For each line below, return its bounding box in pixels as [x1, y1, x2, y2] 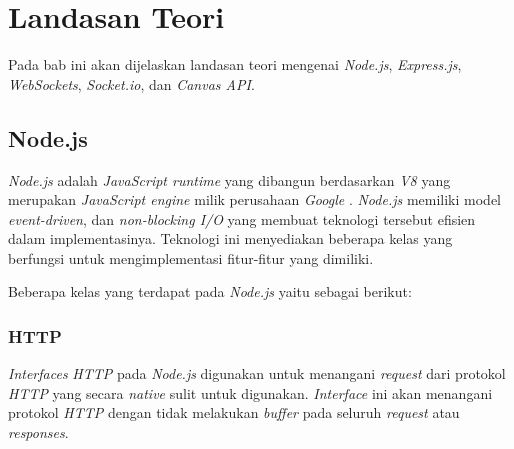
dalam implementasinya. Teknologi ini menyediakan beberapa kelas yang [8, 228, 453, 249]
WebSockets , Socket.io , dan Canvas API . [8, 73, 255, 94]
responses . [8, 422, 69, 443]
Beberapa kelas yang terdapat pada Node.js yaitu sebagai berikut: [8, 281, 412, 302]
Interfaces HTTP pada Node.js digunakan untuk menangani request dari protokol [8, 363, 506, 384]
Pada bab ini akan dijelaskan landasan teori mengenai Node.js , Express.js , [8, 54, 462, 75]
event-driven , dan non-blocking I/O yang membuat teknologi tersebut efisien [8, 208, 476, 229]
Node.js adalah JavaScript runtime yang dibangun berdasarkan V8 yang [8, 169, 451, 190]
